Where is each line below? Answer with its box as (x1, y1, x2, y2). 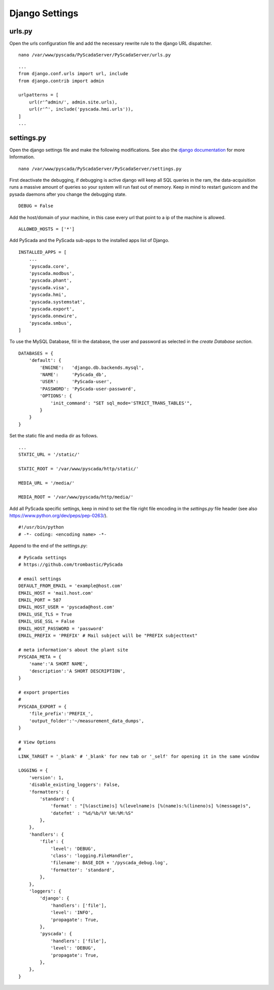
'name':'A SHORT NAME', (28, 661, 88, 667)
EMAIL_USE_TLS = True (18, 611, 72, 617)
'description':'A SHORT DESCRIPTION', (28, 668, 126, 674)
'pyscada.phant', (28, 278, 72, 284)
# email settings (18, 576, 61, 582)
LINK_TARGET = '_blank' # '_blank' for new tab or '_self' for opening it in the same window (18, 754, 259, 759)
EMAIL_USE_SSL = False (18, 619, 75, 624)
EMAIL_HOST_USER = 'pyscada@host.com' (18, 604, 115, 610)
